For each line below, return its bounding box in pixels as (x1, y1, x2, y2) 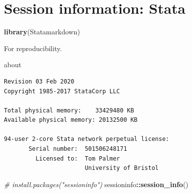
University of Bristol (84, 165, 159, 172)
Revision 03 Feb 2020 (4, 78, 75, 85)
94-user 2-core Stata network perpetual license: (4, 136, 169, 143)
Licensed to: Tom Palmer (35, 155, 120, 162)
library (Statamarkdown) (4, 27, 80, 37)
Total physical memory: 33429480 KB (4, 107, 134, 114)
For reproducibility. (4, 43, 62, 53)
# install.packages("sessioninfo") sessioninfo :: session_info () (4, 179, 189, 189)
